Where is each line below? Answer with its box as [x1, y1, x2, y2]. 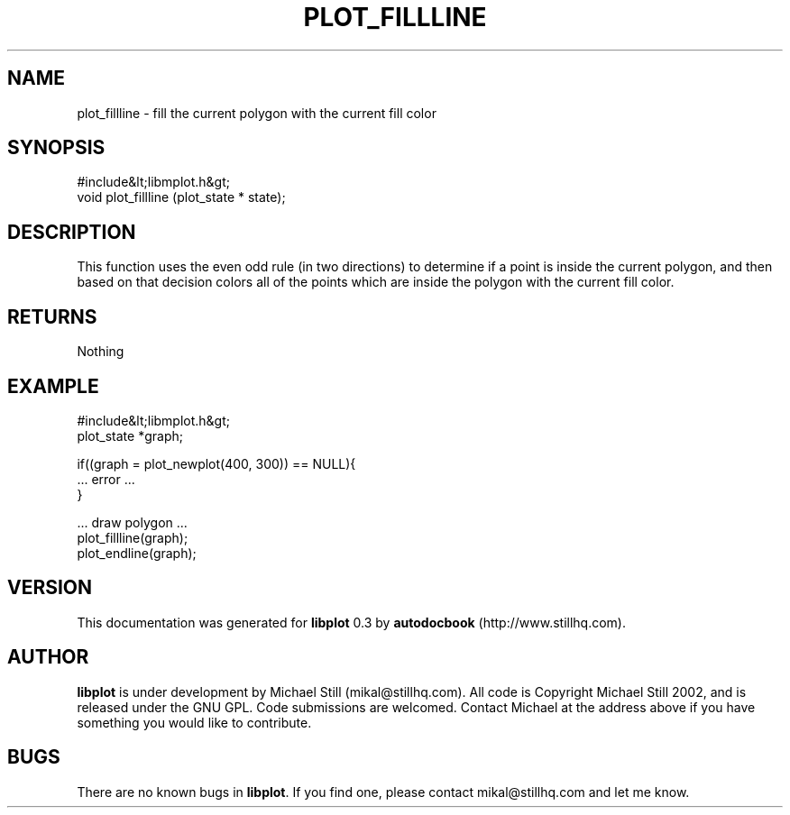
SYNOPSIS [7, 136, 106, 160]
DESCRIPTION [7, 220, 136, 243]
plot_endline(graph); [77, 545, 197, 561]
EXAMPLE [7, 374, 99, 398]
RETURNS [7, 305, 97, 328]
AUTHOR [7, 646, 89, 669]
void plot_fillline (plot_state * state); [77, 189, 286, 206]
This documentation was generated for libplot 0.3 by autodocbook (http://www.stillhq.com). [77, 614, 626, 630]
